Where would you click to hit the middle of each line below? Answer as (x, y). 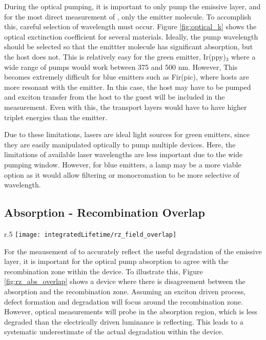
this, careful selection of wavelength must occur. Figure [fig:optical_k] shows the (130, 26)
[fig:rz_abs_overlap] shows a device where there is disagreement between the (125, 281)
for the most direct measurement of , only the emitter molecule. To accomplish (128, 16)
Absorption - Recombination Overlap (105, 212)
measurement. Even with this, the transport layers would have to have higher (126, 107)
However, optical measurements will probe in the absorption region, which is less (131, 311)
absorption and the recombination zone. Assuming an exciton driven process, (125, 291)
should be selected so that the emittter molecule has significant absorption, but (129, 46)
